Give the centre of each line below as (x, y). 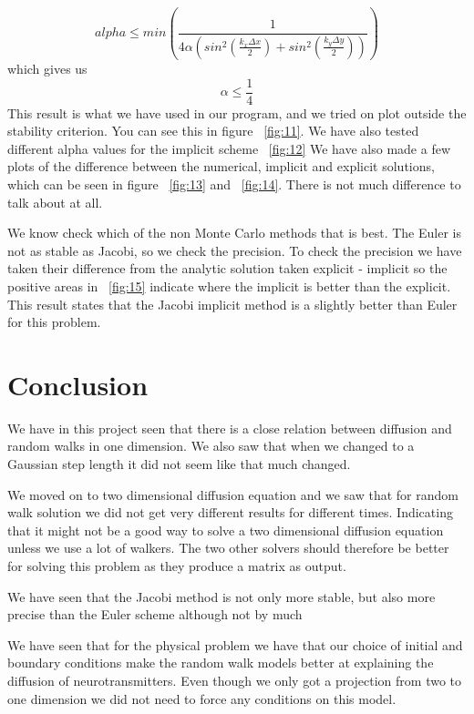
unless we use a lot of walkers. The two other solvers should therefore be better (228, 548)
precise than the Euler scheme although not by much (155, 614)
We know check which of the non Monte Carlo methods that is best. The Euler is (234, 233)
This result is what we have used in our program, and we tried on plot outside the (237, 112)
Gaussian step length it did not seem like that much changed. (179, 464)
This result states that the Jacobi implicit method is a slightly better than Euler (232, 304)
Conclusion (78, 384)
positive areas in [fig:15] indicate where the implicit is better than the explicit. (229, 286)
